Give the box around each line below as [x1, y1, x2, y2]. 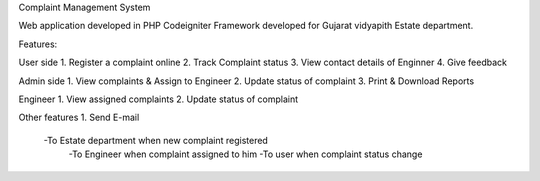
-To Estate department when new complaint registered [43, 134, 269, 146]
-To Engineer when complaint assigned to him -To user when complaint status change [68, 148, 423, 160]
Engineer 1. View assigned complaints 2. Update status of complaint [18, 93, 299, 105]
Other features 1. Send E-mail [18, 111, 140, 124]
